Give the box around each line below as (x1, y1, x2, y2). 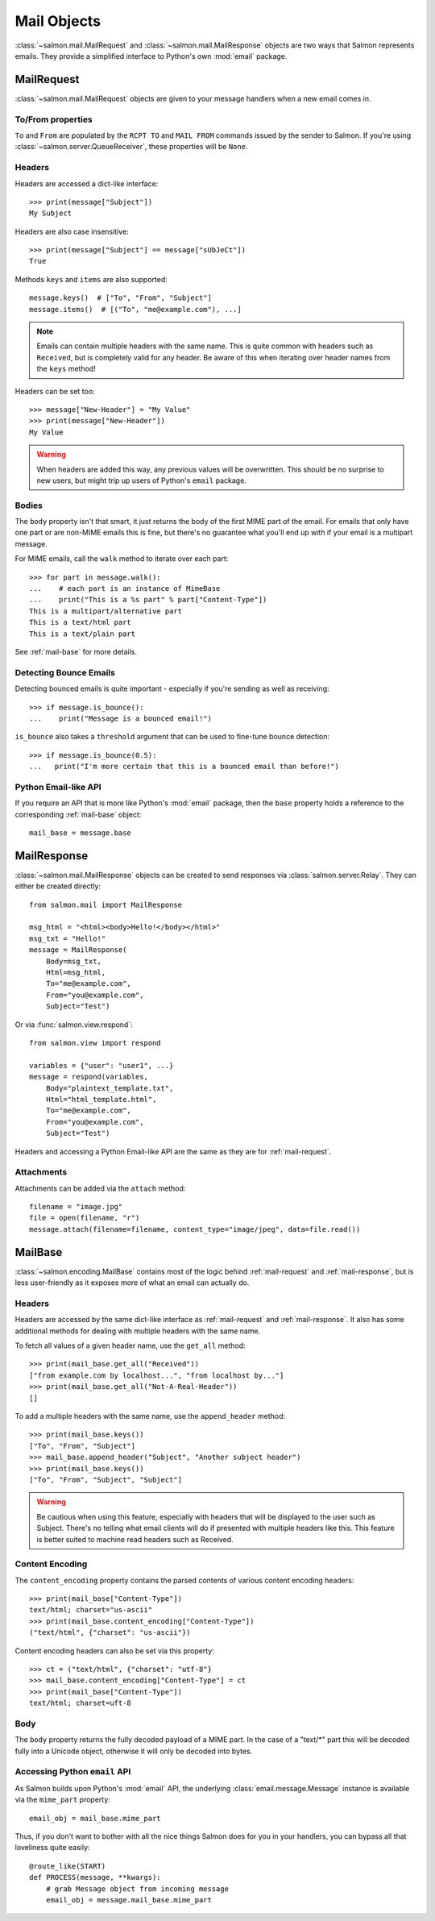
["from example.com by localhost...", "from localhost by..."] (29, 1370, 284, 1380)
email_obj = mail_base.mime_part (29, 1814, 161, 1823)
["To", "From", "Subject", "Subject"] (29, 1475, 183, 1484)
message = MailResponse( (29, 946, 127, 954)
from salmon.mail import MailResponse (29, 900, 183, 909)
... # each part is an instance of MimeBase (29, 584, 221, 593)
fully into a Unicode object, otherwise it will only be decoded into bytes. (14, 1746, 253, 1756)
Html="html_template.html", (45, 1095, 157, 1104)
